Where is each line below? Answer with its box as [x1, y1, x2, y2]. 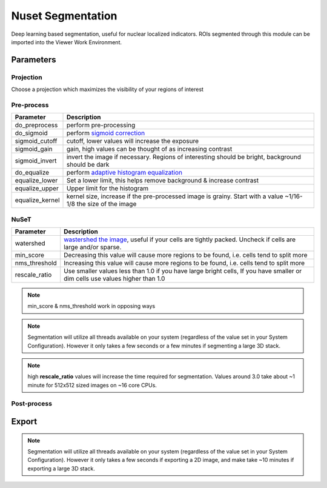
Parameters [11, 55, 56, 65]
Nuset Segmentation [11, 9, 117, 22]
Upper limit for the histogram [66, 184, 149, 193]
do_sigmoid [15, 129, 48, 138]
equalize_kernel [15, 196, 60, 204]
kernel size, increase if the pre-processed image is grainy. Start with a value [66, 192, 284, 201]
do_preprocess [15, 121, 58, 130]
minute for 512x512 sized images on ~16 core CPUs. [27, 381, 157, 389]
